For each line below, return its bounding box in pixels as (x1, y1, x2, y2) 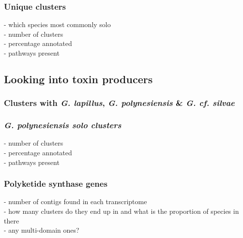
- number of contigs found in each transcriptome (4, 196, 147, 207)
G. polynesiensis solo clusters (4, 119, 121, 131)
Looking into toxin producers (4, 71, 153, 86)
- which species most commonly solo (4, 19, 111, 30)
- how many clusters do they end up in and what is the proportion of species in (4, 206, 239, 216)
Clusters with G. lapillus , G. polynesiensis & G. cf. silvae (4, 97, 235, 109)
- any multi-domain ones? (4, 225, 79, 235)
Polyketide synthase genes (4, 178, 107, 190)
